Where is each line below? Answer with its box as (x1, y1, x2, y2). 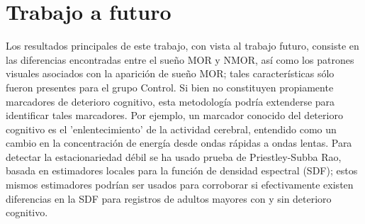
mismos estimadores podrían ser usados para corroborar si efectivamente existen (6, 177, 354, 192)
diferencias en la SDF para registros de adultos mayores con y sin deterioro (6, 191, 332, 206)
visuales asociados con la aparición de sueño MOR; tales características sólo (6, 66, 335, 81)
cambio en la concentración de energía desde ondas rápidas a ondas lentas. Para (6, 135, 352, 150)
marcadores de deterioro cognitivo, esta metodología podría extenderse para (6, 94, 335, 108)
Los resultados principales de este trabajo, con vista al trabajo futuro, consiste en (6, 38, 359, 53)
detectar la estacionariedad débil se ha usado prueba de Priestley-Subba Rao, (6, 149, 342, 164)
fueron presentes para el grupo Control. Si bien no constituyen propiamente (6, 79, 334, 94)
